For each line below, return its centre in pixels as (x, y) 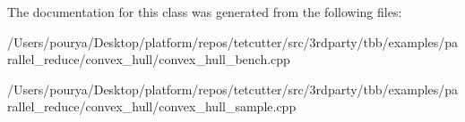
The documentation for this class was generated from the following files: (205, 12)
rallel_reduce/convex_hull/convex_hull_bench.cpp (149, 59)
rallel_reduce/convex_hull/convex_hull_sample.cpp (152, 106)
